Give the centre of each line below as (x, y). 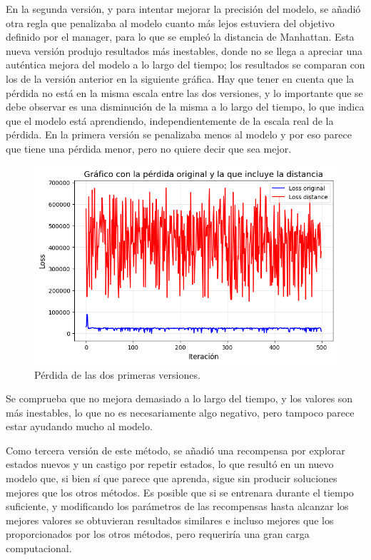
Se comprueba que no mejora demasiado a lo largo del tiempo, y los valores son (179, 398)
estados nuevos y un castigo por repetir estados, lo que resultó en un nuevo (170, 464)
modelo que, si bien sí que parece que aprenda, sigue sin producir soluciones (172, 478)
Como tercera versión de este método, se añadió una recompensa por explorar (176, 450)
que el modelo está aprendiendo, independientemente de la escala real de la (170, 120)
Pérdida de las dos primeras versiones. (117, 374)
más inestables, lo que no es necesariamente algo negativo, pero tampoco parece (180, 412)
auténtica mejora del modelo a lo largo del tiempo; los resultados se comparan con (185, 65)
